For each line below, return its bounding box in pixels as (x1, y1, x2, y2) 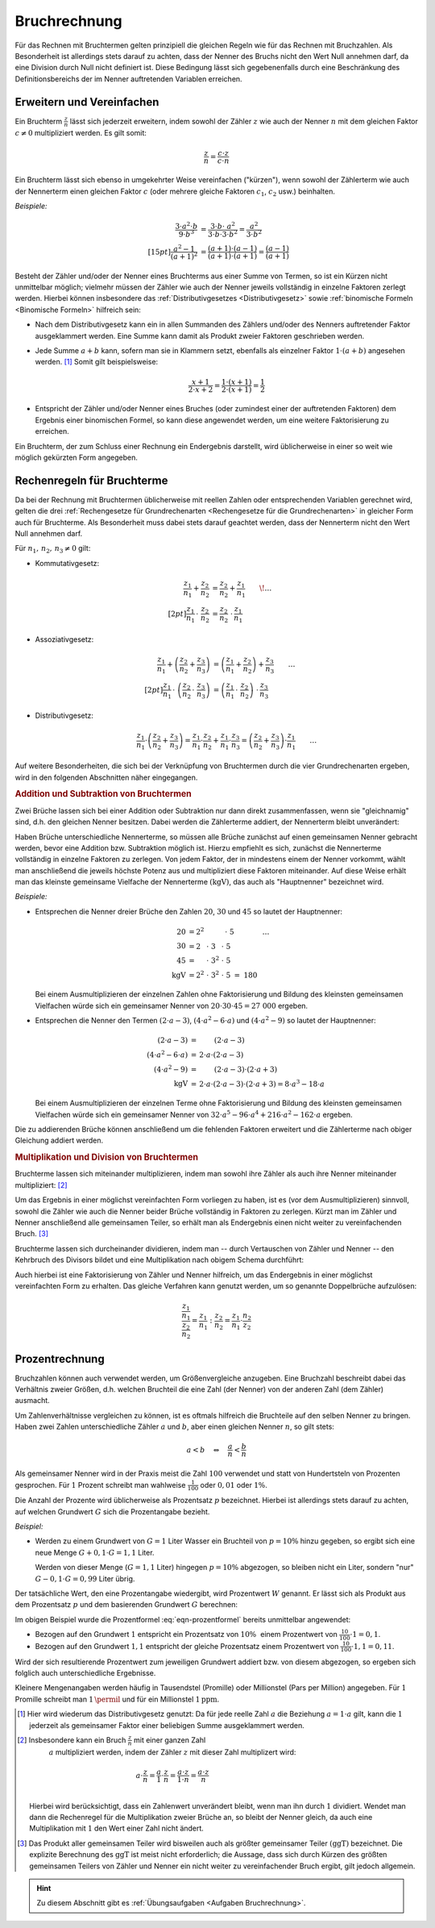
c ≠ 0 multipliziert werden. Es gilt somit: (14, 128, 147, 138)
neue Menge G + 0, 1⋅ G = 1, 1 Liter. (35, 1547, 155, 1557)
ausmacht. (14, 1396, 50, 1405)
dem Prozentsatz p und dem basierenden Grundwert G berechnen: (14, 1600, 238, 1609)
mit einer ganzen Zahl (133, 1734, 206, 1745)
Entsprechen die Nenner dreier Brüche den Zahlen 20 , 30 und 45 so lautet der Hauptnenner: (35, 906, 342, 916)
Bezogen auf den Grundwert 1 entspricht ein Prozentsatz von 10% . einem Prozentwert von (35, 1630, 338, 1639)
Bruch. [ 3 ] (14, 1229, 48, 1239)
